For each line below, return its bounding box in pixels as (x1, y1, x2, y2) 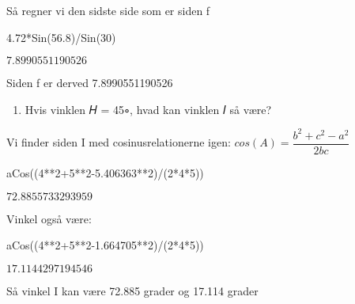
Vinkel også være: (6, 210, 92, 226)
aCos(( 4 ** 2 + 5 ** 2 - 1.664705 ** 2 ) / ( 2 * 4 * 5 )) (6, 237, 204, 253)
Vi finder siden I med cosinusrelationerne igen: (6, 134, 231, 150)
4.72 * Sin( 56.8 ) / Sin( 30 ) (6, 28, 116, 45)
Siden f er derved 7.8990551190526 (6, 74, 173, 91)
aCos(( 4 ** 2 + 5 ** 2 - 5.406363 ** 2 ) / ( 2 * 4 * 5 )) (6, 164, 204, 180)
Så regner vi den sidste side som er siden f (6, 2, 210, 18)
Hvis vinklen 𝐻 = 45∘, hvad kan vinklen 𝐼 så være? (25, 101, 272, 117)
